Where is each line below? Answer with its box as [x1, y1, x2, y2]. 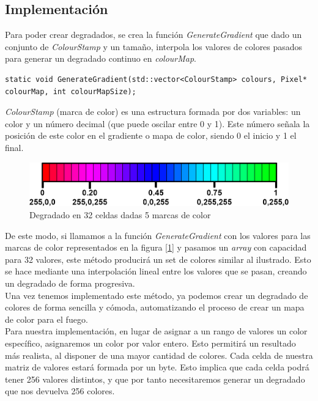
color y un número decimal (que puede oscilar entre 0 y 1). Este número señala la [5, 117, 310, 130]
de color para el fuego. [5, 312, 88, 325]
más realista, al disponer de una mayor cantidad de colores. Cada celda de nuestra [5, 348, 313, 361]
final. [5, 141, 24, 153]
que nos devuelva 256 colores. [5, 384, 115, 397]
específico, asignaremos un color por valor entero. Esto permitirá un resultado [5, 336, 296, 349]
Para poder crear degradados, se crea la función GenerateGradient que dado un [5, 28, 302, 41]
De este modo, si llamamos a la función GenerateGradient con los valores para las [5, 229, 311, 241]
